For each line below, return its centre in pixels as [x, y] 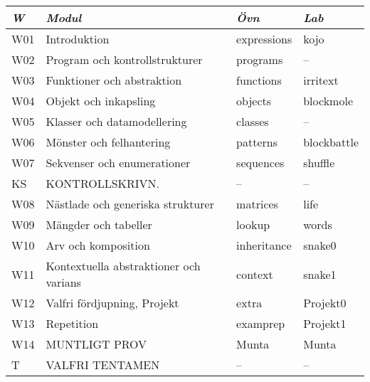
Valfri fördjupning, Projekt [112, 303]
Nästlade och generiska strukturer [130, 204]
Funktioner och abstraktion [114, 80]
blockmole [328, 101]
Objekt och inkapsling [101, 101]
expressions [264, 39]
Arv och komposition [98, 245]
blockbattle [331, 142]
